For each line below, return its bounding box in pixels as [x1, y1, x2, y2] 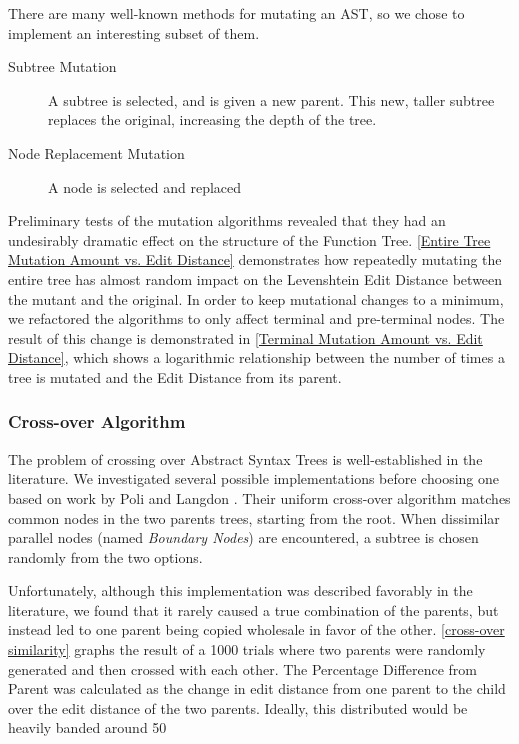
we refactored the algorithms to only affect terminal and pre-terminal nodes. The [8, 308, 505, 329]
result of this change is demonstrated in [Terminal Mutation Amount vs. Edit [8, 327, 483, 348]
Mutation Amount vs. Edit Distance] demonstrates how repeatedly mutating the [8, 249, 502, 270]
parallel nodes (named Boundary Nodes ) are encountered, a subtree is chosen [8, 527, 479, 548]
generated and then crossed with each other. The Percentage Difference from [8, 658, 477, 679]
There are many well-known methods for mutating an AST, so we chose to [8, 3, 465, 23]
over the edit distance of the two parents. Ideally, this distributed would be [8, 697, 468, 718]
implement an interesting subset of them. [8, 22, 260, 43]
